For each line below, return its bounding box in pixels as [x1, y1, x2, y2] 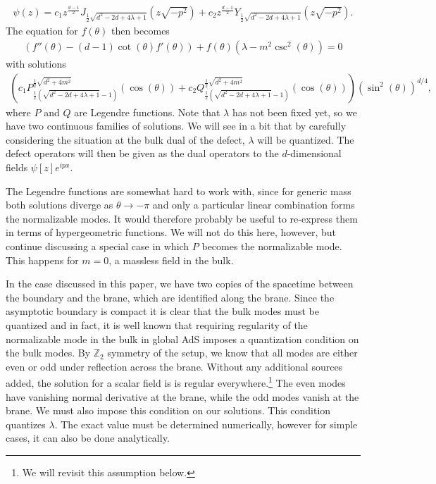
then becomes [111, 23, 170, 38]
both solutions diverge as [6, 197, 113, 212]
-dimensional [287, 146, 342, 161]
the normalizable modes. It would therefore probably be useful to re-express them [6, 211, 358, 225]
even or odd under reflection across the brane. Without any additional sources [6, 359, 343, 373]
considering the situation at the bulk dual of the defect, [6, 132, 245, 147]
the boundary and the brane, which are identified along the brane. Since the [6, 290, 335, 304]
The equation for [6, 23, 78, 38]
